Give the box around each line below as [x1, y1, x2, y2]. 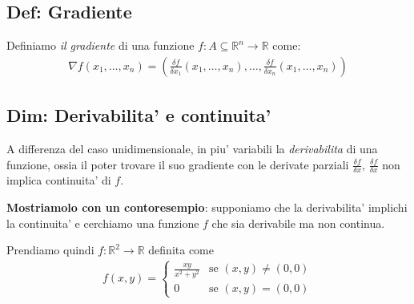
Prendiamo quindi [6, 241, 94, 258]
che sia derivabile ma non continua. [211, 214, 385, 231]
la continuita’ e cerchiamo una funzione [6, 214, 199, 231]
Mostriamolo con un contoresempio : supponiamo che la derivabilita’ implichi [6, 199, 408, 216]
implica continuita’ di [6, 172, 111, 188]
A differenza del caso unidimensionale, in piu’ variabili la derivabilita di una [6, 140, 378, 157]
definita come [148, 241, 214, 258]
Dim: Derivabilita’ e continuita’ [6, 103, 271, 128]
